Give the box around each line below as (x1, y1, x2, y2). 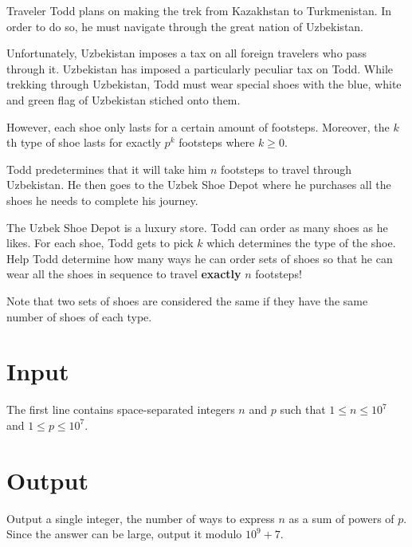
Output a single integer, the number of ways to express (6, 510, 275, 526)
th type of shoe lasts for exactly (6, 134, 161, 151)
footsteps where (179, 134, 255, 151)
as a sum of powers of (288, 510, 394, 526)
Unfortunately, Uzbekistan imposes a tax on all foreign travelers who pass (6, 45, 367, 61)
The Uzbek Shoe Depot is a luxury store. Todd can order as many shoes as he (6, 218, 388, 235)
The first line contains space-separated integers (6, 401, 235, 418)
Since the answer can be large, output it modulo (6, 525, 242, 542)
